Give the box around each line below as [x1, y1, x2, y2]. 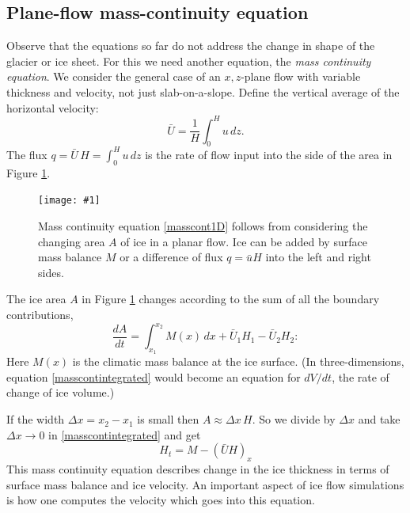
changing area [38, 233, 105, 249]
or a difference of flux [120, 249, 223, 265]
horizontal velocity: [6, 99, 99, 116]
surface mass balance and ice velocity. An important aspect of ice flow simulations [6, 476, 404, 492]
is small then [137, 411, 199, 427]
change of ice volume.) [6, 384, 115, 401]
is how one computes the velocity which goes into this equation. [6, 492, 315, 508]
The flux [6, 146, 47, 162]
